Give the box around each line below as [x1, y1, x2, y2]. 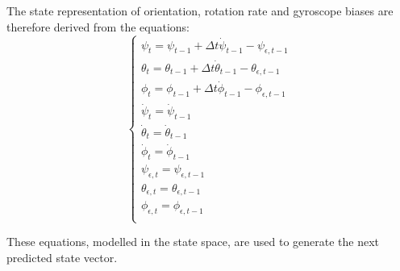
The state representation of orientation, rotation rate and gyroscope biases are [6, 2, 394, 19]
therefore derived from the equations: [6, 18, 190, 35]
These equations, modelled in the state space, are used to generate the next [6, 233, 380, 250]
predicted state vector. [6, 249, 118, 266]
